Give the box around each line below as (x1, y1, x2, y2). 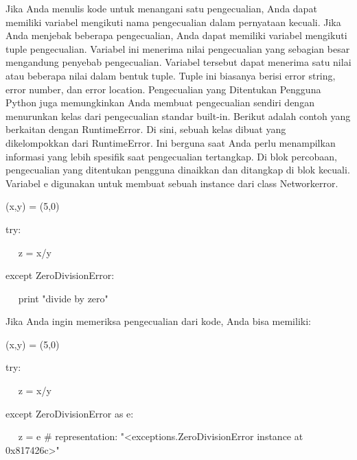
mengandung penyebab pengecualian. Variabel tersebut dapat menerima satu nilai (5, 55, 352, 69)
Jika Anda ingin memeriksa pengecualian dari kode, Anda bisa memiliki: (5, 314, 311, 328)
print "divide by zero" (18, 291, 108, 305)
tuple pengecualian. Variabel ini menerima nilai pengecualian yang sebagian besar (5, 41, 350, 56)
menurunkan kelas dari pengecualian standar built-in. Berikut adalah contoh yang (5, 108, 351, 123)
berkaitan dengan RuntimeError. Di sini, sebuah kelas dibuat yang (5, 122, 286, 136)
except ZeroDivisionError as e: (5, 406, 134, 420)
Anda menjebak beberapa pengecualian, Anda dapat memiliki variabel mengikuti (5, 28, 347, 43)
